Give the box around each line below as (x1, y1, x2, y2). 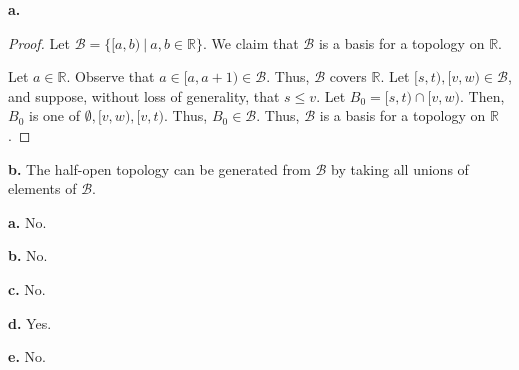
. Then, (459, 85, 505, 106)
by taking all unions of (331, 158, 469, 179)
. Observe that (66, 66, 155, 87)
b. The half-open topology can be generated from (8, 158, 311, 179)
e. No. (8, 346, 46, 367)
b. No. (8, 245, 48, 266)
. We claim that (203, 32, 299, 53)
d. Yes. (8, 312, 52, 333)
